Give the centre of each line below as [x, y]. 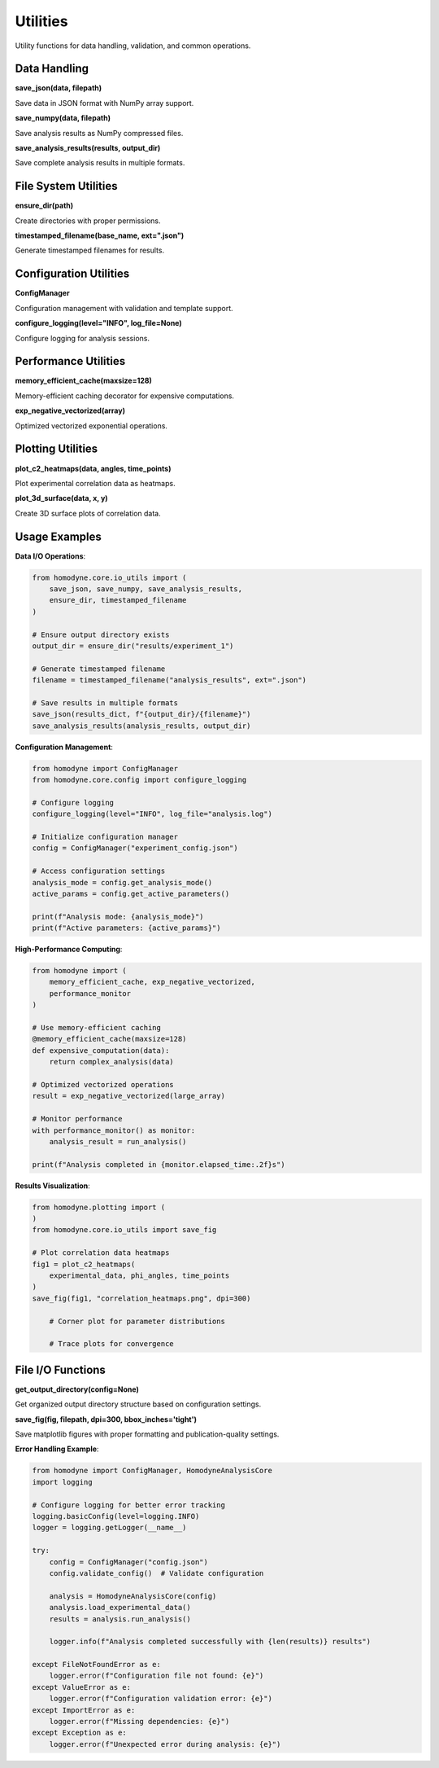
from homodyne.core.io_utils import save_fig [124, 1230]
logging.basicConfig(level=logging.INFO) [116, 1516]
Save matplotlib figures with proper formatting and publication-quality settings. [147, 1434]
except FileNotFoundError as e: [97, 1665]
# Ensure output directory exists [101, 634]
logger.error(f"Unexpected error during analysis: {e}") [165, 1744]
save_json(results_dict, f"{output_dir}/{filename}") [141, 714]
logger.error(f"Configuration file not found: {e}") [156, 1676]
